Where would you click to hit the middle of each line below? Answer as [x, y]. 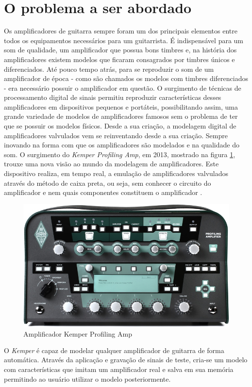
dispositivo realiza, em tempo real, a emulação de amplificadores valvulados [116, 173]
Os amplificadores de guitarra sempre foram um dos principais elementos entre [121, 31]
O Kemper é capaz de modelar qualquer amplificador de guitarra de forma [114, 350]
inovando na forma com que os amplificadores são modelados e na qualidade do [122, 145]
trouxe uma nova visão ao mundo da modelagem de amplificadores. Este [111, 164]
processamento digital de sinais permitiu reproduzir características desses [113, 97]
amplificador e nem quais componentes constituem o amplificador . [103, 192]
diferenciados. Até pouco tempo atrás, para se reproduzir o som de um [109, 69]
